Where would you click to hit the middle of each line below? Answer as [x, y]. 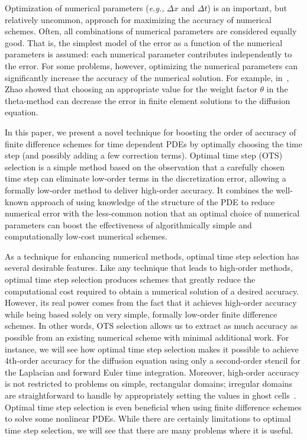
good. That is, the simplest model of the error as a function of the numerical [144, 42]
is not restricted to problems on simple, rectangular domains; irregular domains [149, 384]
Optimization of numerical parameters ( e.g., [85, 8]
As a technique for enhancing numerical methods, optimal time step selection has [152, 256]
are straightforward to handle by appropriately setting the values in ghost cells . [151, 395]
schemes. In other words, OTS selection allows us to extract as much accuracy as [151, 326]
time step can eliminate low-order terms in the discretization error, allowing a [146, 178]
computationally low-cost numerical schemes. [86, 236]
